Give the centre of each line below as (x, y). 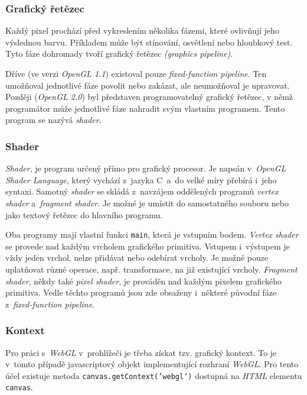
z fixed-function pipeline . (50, 304)
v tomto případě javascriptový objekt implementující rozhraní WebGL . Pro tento (152, 364)
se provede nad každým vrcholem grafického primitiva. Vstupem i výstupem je (148, 246)
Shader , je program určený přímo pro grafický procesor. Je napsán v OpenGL (146, 168)
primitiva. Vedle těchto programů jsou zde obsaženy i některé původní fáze (141, 292)
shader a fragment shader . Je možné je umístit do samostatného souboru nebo (147, 203)
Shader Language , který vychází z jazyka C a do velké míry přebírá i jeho (141, 179)
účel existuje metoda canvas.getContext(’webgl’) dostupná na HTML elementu (154, 375)
